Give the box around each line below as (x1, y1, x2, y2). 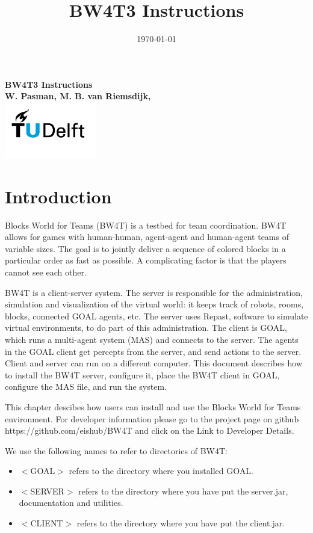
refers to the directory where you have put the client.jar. (76, 517, 285, 529)
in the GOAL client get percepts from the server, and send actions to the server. (5, 345, 302, 357)
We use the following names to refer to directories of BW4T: (5, 444, 228, 457)
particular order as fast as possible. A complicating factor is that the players (5, 254, 287, 266)
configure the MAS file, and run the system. (5, 380, 167, 393)
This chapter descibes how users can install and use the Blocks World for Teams (5, 400, 301, 413)
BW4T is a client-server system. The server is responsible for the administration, (5, 286, 303, 298)
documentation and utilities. (19, 496, 123, 509)
